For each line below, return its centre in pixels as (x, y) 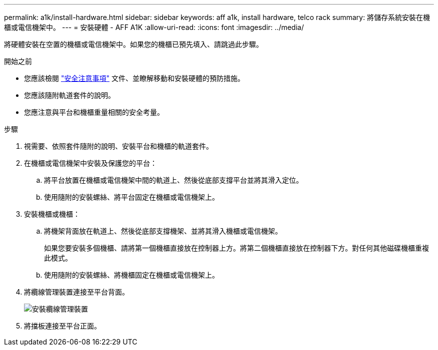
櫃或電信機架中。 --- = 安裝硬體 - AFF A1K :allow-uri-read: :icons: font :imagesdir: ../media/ (154, 27)
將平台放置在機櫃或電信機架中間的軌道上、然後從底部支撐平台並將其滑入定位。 (173, 180)
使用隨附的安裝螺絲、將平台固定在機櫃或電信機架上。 (131, 197)
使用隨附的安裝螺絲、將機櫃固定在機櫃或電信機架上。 (131, 275)
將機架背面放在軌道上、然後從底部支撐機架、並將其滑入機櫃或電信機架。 (163, 231)
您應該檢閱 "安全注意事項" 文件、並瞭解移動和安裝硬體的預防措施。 (134, 78)
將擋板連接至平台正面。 (62, 326)
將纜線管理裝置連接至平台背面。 (76, 292)
